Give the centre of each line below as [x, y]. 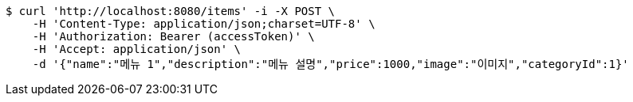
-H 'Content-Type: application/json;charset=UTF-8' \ [204, 24]
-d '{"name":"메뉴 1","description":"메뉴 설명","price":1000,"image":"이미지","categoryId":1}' [330, 64]
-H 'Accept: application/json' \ [137, 49]
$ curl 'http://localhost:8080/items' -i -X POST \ [171, 11]
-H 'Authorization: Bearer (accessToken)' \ [173, 36]
